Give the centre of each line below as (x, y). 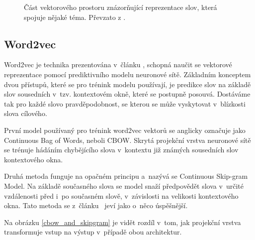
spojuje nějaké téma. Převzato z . (75, 17)
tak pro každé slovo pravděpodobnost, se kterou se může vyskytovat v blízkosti (125, 103)
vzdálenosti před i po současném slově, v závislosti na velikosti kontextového (121, 195)
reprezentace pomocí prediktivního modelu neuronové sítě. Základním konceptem (127, 74)
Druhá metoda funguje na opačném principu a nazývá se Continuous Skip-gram (126, 176)
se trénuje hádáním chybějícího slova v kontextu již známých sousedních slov (121, 150)
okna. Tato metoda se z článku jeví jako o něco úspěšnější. (96, 205)
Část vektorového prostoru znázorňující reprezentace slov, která (121, 7)
